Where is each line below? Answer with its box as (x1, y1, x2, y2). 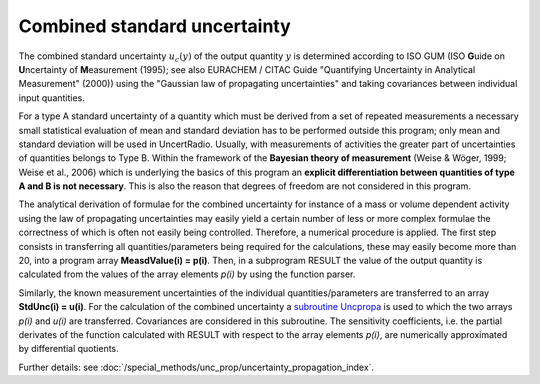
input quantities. (18, 91, 85, 104)
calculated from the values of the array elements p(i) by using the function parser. (18, 268, 356, 280)
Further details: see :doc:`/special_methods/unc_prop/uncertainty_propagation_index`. (18, 361, 375, 373)
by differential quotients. (18, 343, 119, 355)
